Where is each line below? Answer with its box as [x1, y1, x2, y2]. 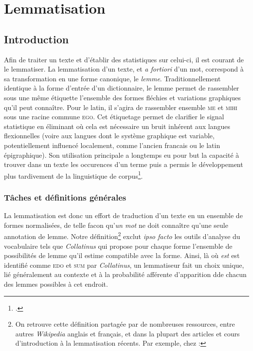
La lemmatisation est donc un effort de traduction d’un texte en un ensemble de [4, 210, 243, 221]
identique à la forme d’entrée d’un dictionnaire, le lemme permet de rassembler [4, 83, 239, 93]
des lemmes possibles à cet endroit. [4, 278, 108, 289]
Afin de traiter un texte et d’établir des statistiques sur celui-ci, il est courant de [4, 54, 244, 64]
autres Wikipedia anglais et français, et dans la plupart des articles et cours [15, 328, 240, 338]
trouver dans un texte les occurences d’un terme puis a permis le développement [4, 159, 243, 169]
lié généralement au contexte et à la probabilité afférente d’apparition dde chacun [4, 269, 247, 279]
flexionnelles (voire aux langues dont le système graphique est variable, [4, 130, 215, 141]
